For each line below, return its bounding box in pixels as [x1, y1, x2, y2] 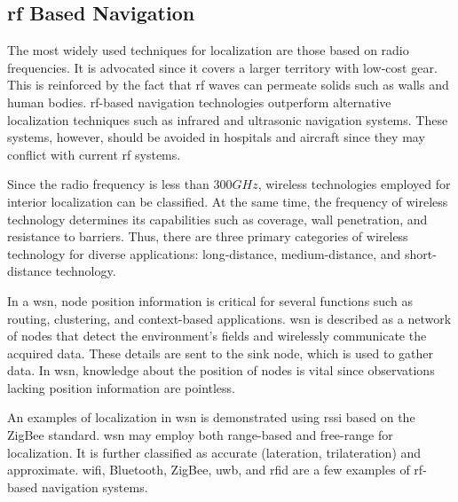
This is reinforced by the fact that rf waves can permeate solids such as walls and [7, 75, 449, 94]
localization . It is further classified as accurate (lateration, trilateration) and [7, 443, 422, 461]
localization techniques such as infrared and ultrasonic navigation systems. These [7, 110, 448, 129]
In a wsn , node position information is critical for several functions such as [7, 291, 413, 310]
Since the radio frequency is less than [7, 175, 209, 193]
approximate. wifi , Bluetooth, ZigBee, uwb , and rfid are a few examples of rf [7, 460, 423, 479]
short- [405, 244, 437, 263]
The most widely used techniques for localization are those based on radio [7, 41, 409, 59]
